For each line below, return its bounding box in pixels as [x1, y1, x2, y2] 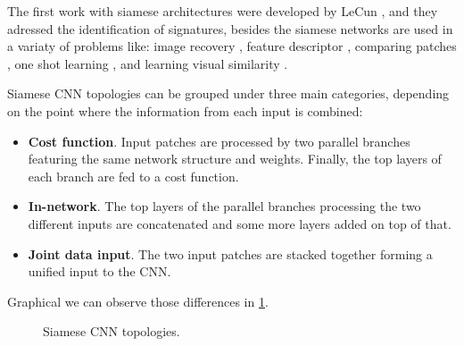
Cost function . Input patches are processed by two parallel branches [28, 131, 410, 150]
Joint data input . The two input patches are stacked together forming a [28, 244, 433, 263]
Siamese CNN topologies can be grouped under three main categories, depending [7, 84, 450, 103]
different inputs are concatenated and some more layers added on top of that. [28, 214, 452, 232]
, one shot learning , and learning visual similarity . [7, 54, 288, 72]
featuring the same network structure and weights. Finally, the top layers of [28, 149, 442, 168]
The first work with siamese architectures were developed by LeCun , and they [7, 2, 438, 20]
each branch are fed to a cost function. [28, 166, 239, 185]
